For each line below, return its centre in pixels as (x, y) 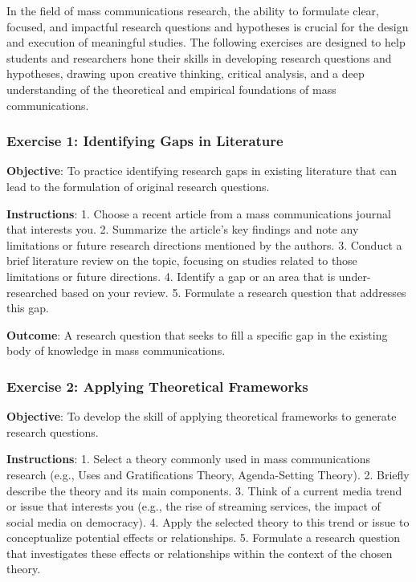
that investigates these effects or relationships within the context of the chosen (200, 553)
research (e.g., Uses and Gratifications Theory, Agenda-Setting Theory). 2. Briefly (208, 474)
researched (32, 292)
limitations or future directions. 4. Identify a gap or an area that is (171, 276)
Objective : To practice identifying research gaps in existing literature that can (202, 171)
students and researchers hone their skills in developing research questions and (199, 57)
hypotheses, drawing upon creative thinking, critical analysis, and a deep (186, 73)
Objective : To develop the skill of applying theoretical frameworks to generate (202, 416)
